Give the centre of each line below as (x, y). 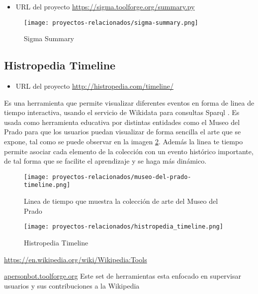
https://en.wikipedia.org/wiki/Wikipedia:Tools (76, 259)
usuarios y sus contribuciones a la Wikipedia (72, 285)
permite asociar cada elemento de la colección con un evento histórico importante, (129, 151)
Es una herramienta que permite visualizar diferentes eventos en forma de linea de (129, 102)
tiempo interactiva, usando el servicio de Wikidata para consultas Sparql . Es (122, 112)
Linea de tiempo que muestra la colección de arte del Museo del (121, 201)
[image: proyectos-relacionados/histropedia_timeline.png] (124, 227)
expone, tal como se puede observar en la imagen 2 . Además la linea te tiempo (124, 142)
